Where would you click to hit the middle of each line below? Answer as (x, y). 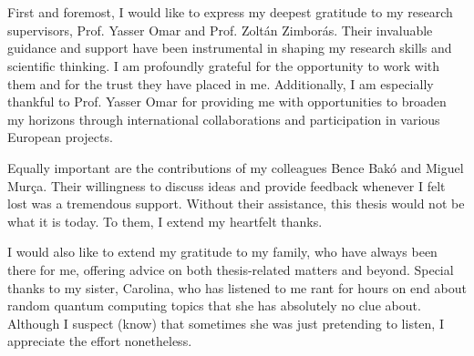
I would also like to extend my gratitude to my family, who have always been (222, 252)
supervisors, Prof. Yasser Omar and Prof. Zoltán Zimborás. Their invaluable (220, 30)
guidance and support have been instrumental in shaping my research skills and (230, 48)
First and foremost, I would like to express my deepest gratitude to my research (230, 12)
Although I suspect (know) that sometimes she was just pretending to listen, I (226, 323)
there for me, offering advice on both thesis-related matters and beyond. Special (231, 269)
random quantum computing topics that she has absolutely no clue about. (214, 305)
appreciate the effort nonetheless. (100, 341)
